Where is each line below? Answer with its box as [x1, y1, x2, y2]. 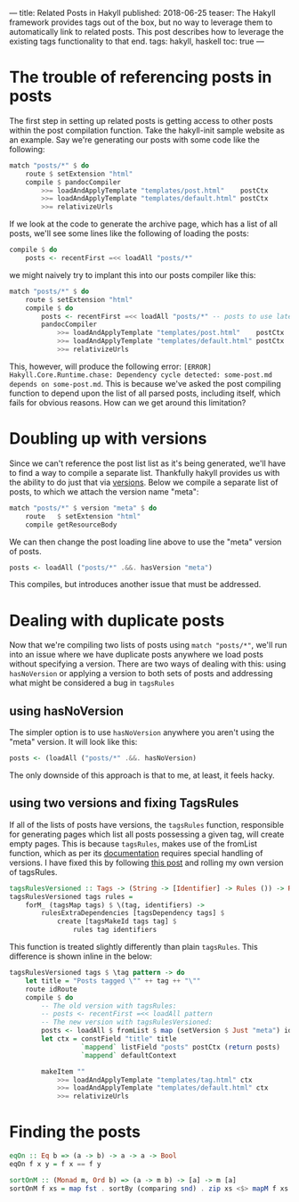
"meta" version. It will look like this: [9, 737, 138, 748]
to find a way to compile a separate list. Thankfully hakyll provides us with [9, 467, 280, 478]
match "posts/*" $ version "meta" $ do [9, 503, 158, 512]
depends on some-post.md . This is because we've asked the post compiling [9, 378, 282, 388]
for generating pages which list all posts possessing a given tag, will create [9, 829, 285, 839]
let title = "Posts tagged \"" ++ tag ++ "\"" [25, 976, 201, 985]
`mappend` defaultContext [80, 1051, 177, 1059]
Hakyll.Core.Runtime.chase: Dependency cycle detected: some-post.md [9, 370, 273, 380]
